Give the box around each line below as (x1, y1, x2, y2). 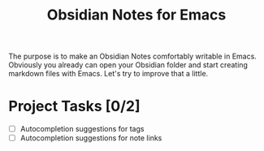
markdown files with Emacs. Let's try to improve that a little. (8, 69, 209, 79)
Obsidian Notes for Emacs (46, 6, 227, 24)
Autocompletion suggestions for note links (19, 133, 162, 143)
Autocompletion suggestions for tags (19, 124, 145, 134)
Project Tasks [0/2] (8, 97, 141, 115)
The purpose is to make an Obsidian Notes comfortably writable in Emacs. (8, 51, 258, 62)
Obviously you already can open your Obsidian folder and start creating (8, 60, 248, 70)
